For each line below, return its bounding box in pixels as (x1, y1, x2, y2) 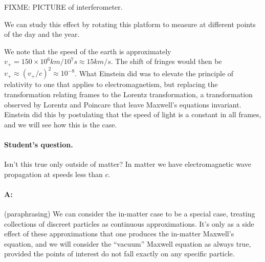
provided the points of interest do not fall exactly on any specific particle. (4, 248, 235, 259)
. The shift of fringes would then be (111, 56, 222, 67)
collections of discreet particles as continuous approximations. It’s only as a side (4, 218, 254, 229)
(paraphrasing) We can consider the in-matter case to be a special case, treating (4, 208, 255, 219)
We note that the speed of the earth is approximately (4, 46, 171, 56)
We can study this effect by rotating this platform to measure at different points (4, 18, 256, 29)
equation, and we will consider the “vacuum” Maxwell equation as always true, (4, 238, 251, 249)
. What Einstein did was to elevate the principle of (75, 68, 234, 78)
